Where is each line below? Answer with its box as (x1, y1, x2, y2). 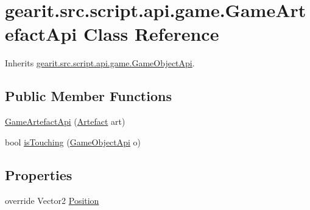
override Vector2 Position (5, 194, 99, 206)
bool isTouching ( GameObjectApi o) (5, 135, 141, 148)
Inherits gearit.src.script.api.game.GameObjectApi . (5, 57, 195, 69)
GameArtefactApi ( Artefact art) (5, 115, 125, 128)
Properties (5, 165, 72, 184)
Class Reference (83, 21, 219, 46)
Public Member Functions (5, 86, 172, 105)
